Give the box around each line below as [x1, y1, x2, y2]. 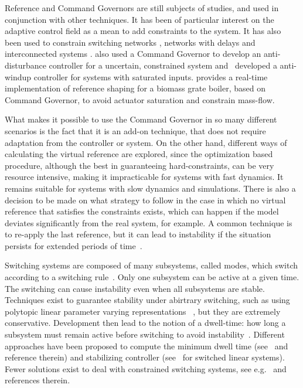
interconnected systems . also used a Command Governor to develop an [5, 47, 261, 60]
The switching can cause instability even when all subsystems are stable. [5, 282, 265, 294]
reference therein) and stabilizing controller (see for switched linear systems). [5, 351, 285, 363]
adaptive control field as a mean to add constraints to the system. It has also [5, 25, 281, 37]
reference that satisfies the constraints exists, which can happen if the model [5, 205, 279, 217]
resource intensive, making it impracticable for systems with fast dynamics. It [5, 171, 284, 183]
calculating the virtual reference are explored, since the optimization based [5, 148, 273, 160]
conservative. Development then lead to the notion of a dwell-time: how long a [5, 316, 286, 329]
